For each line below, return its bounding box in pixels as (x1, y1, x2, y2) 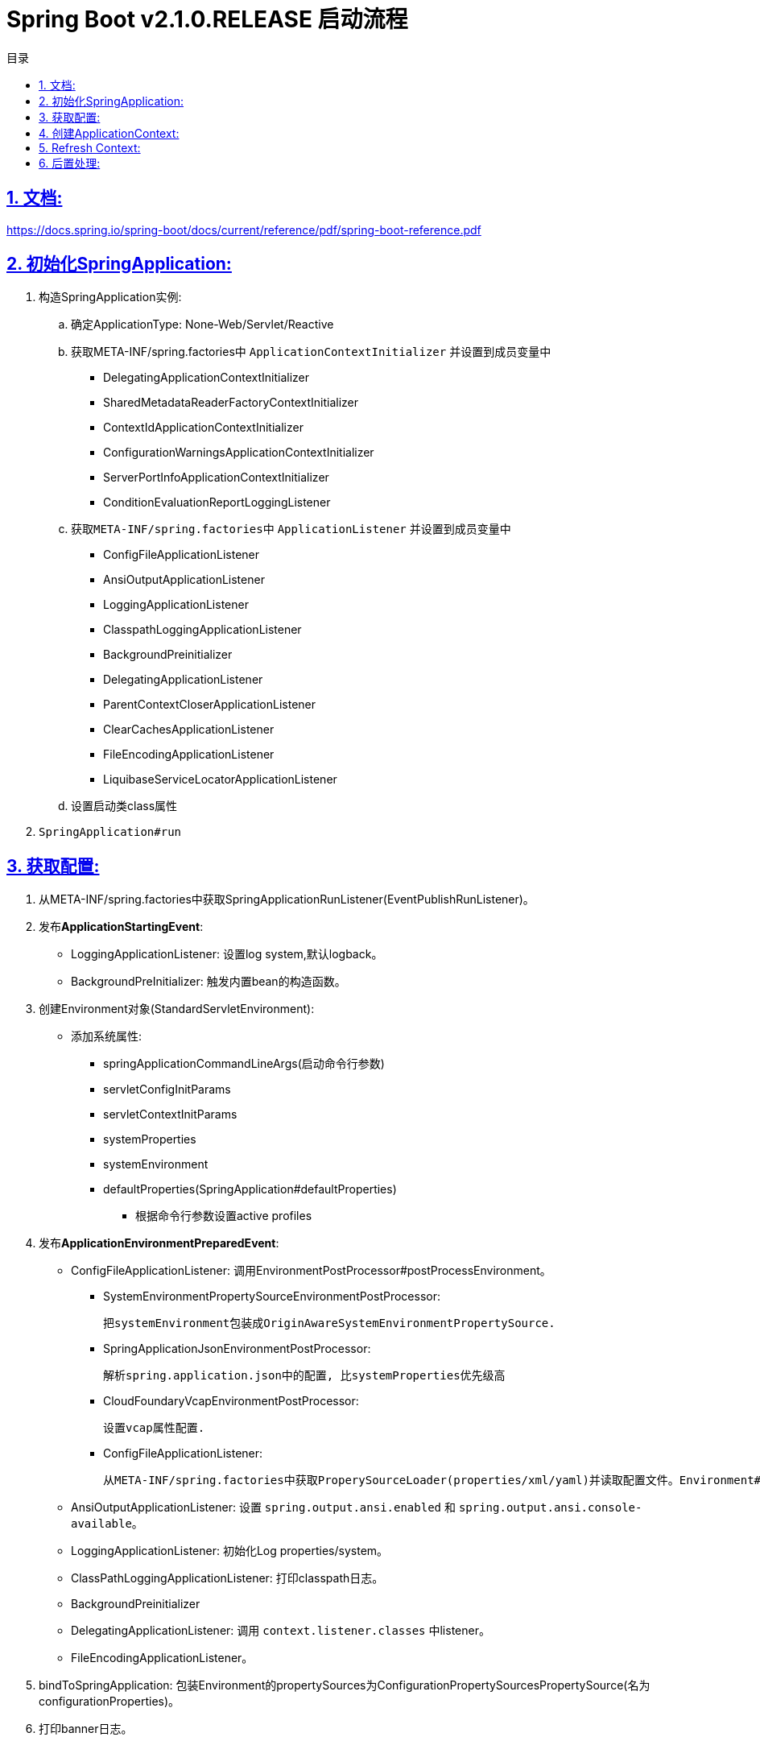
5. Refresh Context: (39, 140, 141, 155)
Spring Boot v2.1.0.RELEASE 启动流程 (6, 6, 408, 33)
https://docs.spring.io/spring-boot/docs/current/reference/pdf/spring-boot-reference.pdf (6, 222, 481, 237)
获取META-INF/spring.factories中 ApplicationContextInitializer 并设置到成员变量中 (71, 345, 551, 359)
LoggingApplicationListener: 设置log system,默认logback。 (71, 947, 383, 961)
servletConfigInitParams (103, 1082, 231, 1097)
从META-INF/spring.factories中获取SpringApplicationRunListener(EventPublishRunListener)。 (39, 892, 535, 907)
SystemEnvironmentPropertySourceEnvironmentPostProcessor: (103, 1289, 440, 1304)
